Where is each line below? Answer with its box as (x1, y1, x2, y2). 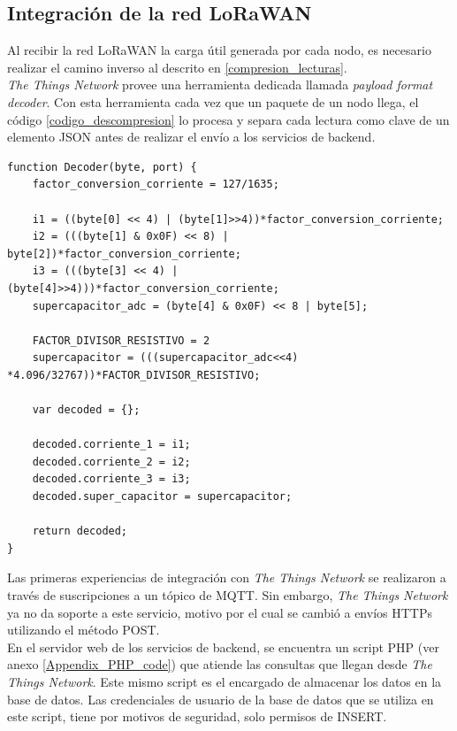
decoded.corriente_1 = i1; (32, 438, 191, 451)
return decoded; (32, 525, 128, 538)
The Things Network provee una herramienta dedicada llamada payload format (7, 75, 433, 94)
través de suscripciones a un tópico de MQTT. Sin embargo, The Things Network (7, 586, 448, 604)
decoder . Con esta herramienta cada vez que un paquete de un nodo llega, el (7, 92, 419, 111)
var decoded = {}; (32, 404, 141, 417)
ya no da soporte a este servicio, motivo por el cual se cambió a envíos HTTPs (7, 603, 432, 621)
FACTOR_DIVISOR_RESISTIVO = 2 (32, 334, 210, 347)
